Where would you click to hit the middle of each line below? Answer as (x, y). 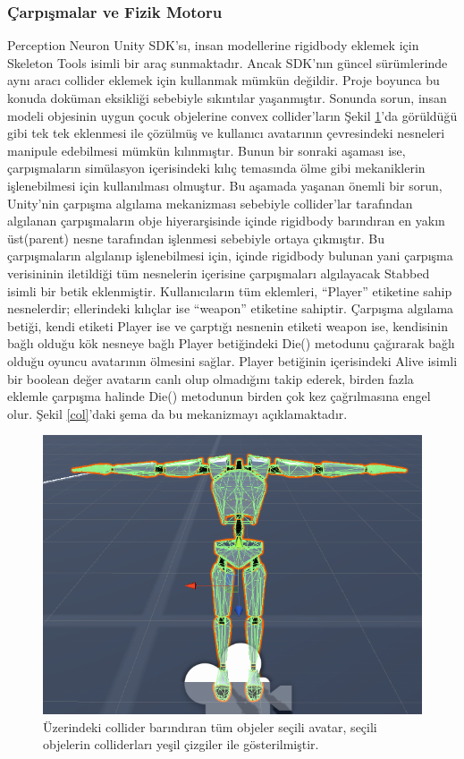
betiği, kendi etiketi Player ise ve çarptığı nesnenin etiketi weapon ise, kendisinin (228, 325)
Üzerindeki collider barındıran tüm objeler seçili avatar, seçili (210, 726)
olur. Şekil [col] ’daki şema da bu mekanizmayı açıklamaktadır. (177, 413)
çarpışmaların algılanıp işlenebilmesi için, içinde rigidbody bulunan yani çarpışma (230, 256)
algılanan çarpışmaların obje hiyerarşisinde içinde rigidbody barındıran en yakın (226, 221)
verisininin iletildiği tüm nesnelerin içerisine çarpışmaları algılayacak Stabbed (219, 273)
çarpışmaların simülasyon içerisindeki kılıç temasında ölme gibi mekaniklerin (216, 168)
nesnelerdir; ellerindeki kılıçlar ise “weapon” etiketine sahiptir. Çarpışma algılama (231, 308)
